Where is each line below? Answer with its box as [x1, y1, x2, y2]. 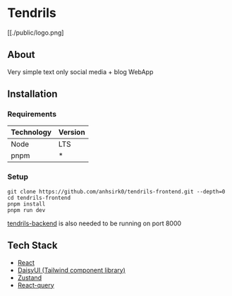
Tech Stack [7, 239, 58, 251]
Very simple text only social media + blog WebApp [7, 67, 154, 76]
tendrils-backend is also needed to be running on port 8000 [7, 219, 182, 227]
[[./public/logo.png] [7, 28, 64, 37]
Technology [11, 127, 51, 137]
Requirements [7, 109, 57, 119]
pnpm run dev [7, 206, 46, 213]
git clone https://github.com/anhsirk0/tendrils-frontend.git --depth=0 [7, 188, 226, 195]
